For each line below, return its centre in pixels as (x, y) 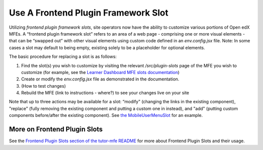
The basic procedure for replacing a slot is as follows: (63, 56)
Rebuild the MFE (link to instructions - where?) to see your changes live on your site (105, 93)
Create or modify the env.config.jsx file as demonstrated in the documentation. (100, 79)
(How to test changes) (43, 86)
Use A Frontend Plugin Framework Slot (89, 13)
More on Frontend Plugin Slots (56, 129)
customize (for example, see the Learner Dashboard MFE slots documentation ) (100, 72)
